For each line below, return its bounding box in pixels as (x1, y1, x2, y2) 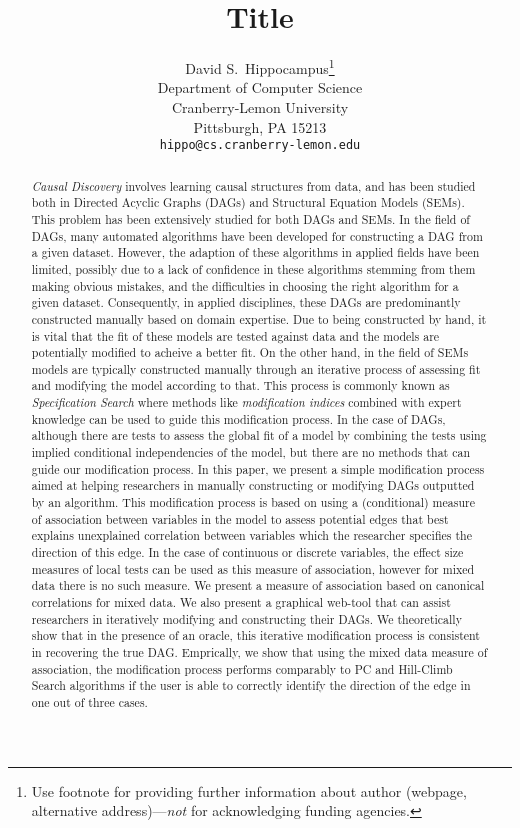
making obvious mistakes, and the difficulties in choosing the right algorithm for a (31, 277, 459, 294)
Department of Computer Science (157, 77, 363, 98)
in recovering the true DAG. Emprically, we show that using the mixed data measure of (31, 643, 488, 660)
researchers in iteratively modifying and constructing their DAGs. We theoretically (31, 610, 462, 627)
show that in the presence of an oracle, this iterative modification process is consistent (31, 627, 480, 644)
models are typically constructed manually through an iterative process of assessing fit (31, 360, 481, 377)
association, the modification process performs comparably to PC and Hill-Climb (31, 660, 453, 677)
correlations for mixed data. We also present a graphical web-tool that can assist (31, 594, 451, 611)
